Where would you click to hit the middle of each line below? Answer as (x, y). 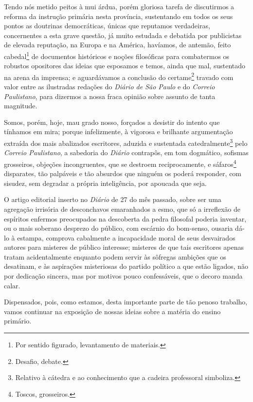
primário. (18, 321)
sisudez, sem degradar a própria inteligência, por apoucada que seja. (106, 183)
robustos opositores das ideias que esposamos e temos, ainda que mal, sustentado (125, 66)
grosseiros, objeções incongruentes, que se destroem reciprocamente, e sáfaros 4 (120, 163)
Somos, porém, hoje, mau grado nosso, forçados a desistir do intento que (112, 122)
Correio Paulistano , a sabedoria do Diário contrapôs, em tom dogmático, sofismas (126, 152)
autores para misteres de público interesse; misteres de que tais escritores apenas (124, 247)
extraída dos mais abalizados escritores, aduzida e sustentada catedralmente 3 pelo (126, 142)
